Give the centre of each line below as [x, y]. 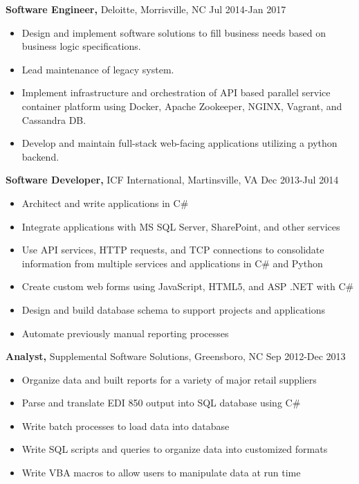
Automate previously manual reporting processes [125, 333]
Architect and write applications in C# [105, 203]
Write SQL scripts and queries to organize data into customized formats [175, 449]
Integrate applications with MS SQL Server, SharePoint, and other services [181, 226]
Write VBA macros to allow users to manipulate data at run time [161, 473]
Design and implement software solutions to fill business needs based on [174, 32]
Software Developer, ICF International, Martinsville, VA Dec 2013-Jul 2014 [172, 180]
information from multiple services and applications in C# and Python [172, 263]
